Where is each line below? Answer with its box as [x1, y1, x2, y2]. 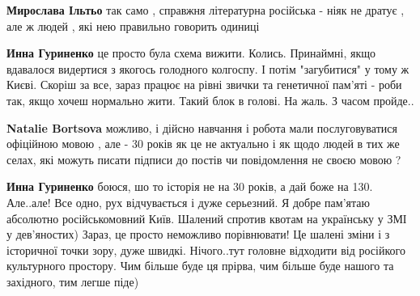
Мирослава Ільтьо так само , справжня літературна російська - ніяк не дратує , [6, 2, 405, 18]
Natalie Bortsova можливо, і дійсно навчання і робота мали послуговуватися [6, 119, 397, 136]
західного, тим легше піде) [6, 273, 139, 290]
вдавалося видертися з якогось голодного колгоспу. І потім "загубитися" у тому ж [6, 60, 409, 77]
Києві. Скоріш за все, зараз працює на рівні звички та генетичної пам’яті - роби [6, 76, 402, 93]
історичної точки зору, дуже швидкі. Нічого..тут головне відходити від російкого [6, 241, 405, 258]
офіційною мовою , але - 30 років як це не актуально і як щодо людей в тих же [6, 135, 400, 152]
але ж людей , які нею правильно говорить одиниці [6, 17, 260, 34]
